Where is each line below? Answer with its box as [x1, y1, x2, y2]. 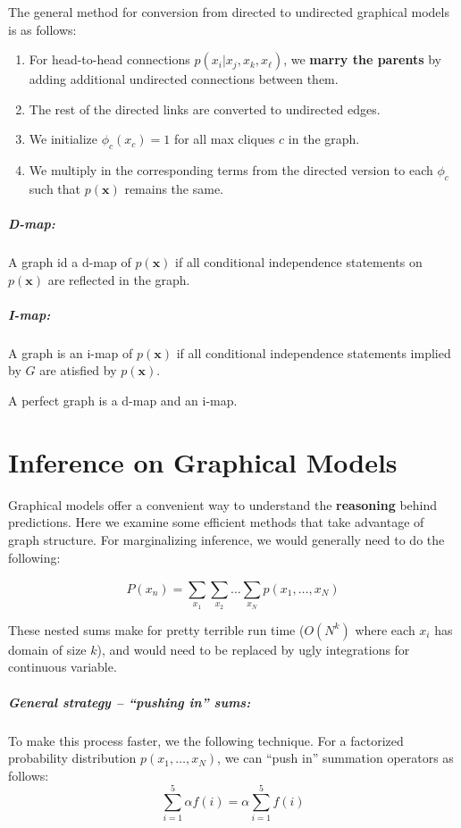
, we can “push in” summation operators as [217, 749, 454, 767]
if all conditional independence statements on [175, 253, 423, 272]
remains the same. [124, 179, 224, 197]
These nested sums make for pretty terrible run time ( [8, 620, 305, 639]
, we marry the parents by [283, 50, 441, 69]
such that [29, 179, 81, 197]
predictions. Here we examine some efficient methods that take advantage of [8, 513, 424, 531]
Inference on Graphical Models [8, 443, 398, 480]
